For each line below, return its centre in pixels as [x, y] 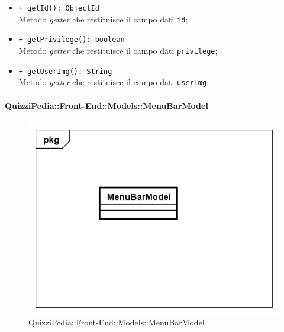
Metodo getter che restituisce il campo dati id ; [103, 19]
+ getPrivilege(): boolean [72, 40]
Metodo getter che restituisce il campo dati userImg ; [114, 82]
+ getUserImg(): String [65, 71]
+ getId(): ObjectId [59, 8]
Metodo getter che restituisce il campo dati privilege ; [118, 50]
